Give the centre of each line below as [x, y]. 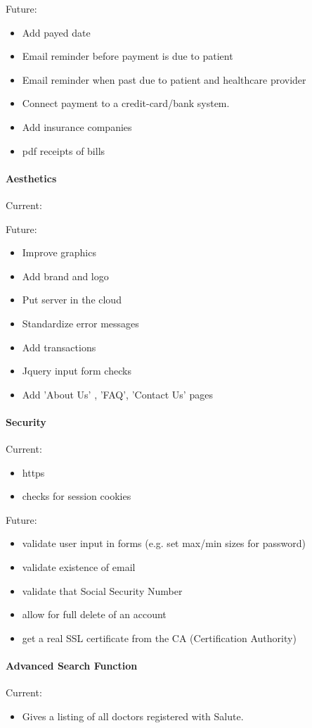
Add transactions [59, 347]
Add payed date [56, 32]
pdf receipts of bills [64, 150]
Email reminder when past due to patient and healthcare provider [164, 79]
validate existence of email [79, 567]
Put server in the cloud [72, 300]
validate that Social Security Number [102, 590]
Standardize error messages [80, 323]
